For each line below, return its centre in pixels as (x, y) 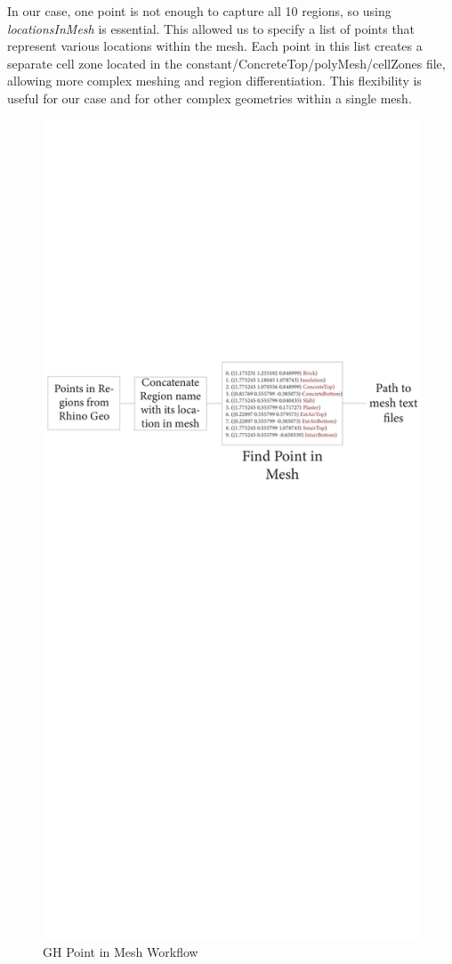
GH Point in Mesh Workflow (121, 952)
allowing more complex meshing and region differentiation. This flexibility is (214, 81)
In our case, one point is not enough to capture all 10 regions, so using (199, 11)
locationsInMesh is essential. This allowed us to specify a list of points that (211, 28)
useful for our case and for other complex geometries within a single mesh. (210, 98)
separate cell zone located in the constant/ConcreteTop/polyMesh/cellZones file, (226, 63)
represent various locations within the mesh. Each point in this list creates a (215, 46)
